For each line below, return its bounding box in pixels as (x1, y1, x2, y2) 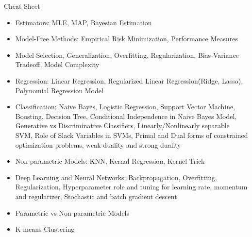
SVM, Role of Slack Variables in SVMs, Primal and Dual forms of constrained (15, 130, 248, 140)
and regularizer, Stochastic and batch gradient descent (15, 191, 177, 201)
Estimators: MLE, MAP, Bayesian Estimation (15, 17, 152, 27)
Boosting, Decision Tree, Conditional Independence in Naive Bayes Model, (15, 111, 237, 121)
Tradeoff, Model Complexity (15, 59, 100, 69)
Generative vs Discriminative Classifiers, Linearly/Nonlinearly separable (15, 120, 230, 131)
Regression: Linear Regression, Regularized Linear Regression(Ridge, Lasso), (15, 75, 243, 85)
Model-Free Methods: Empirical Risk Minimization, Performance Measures (15, 34, 238, 44)
